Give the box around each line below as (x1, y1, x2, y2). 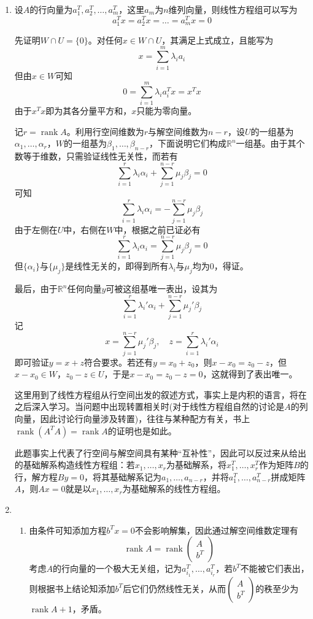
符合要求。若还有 (83, 355, 153, 368)
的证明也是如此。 (107, 424, 177, 437)
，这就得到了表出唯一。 (203, 367, 298, 380)
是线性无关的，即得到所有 (65, 260, 169, 272)
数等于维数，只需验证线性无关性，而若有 (14, 150, 178, 163)
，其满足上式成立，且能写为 (161, 33, 274, 46)
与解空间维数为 (148, 125, 209, 137)
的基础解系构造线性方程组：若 (14, 458, 135, 471)
